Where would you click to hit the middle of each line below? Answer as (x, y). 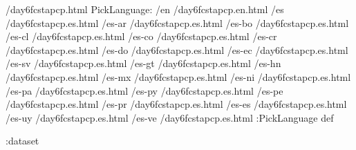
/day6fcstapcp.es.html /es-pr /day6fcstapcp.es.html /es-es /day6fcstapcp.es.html (176, 104)
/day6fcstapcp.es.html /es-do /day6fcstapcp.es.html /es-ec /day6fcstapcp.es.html (177, 49)
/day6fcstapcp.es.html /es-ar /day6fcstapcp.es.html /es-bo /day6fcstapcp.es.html (177, 22)
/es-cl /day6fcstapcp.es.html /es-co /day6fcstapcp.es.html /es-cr (141, 36)
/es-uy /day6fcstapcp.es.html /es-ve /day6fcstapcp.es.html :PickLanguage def (170, 117)
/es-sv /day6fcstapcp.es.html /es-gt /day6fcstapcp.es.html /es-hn (143, 63)
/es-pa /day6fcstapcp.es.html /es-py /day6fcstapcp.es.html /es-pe (144, 90)
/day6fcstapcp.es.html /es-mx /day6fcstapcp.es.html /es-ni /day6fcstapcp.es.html (178, 76)
